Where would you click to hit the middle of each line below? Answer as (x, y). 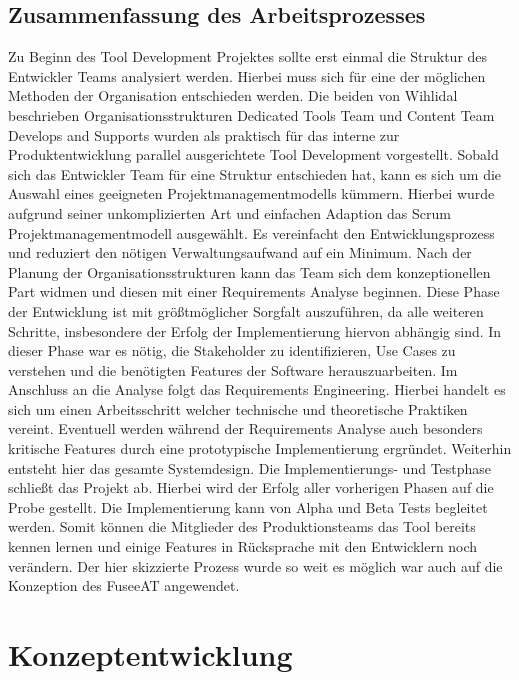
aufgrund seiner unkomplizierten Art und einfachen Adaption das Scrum (229, 212)
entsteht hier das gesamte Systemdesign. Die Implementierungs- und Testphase (250, 467)
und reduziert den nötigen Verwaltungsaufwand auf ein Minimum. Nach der (240, 252)
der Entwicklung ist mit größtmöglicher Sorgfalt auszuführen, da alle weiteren (246, 310)
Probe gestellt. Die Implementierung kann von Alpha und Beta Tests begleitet (248, 506)
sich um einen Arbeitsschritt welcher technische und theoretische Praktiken (238, 408)
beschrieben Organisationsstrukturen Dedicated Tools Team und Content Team (251, 114)
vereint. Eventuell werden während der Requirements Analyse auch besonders (245, 428)
